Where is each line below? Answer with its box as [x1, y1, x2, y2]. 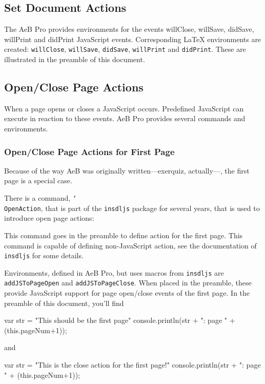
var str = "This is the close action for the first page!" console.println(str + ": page [4, 359, 261, 370]
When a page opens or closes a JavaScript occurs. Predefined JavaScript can [4, 103, 244, 113]
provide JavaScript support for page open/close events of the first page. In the [4, 287, 250, 298]
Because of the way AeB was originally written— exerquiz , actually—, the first [4, 165, 250, 176]
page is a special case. [4, 175, 72, 186]
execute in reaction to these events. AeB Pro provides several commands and [4, 113, 246, 124]
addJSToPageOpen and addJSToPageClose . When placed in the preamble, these [4, 277, 252, 288]
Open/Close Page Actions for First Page [4, 145, 175, 158]
